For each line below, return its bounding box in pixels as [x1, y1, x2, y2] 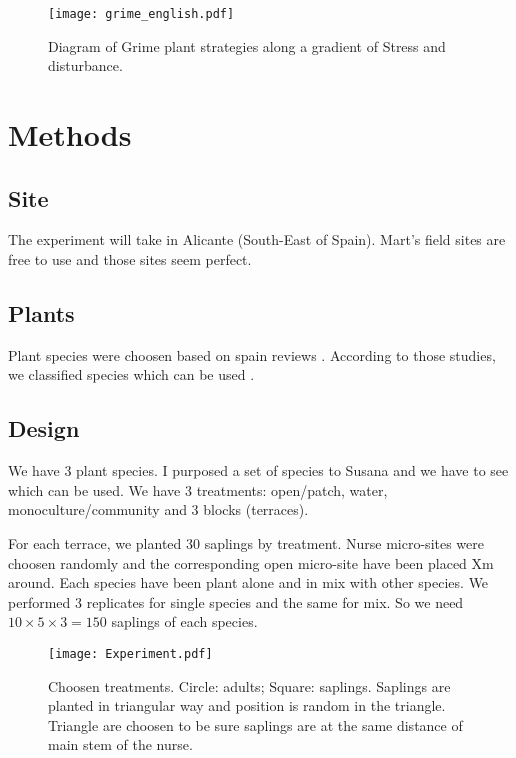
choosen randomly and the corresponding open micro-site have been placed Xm [8, 552, 494, 573]
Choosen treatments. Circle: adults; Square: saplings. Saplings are [48, 675, 451, 696]
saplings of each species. [111, 611, 258, 632]
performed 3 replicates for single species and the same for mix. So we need [8, 591, 464, 612]
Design [8, 413, 80, 444]
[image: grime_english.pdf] [48, 7, 235, 21]
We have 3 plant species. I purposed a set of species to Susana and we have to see [8, 460, 509, 481]
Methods [8, 114, 132, 155]
